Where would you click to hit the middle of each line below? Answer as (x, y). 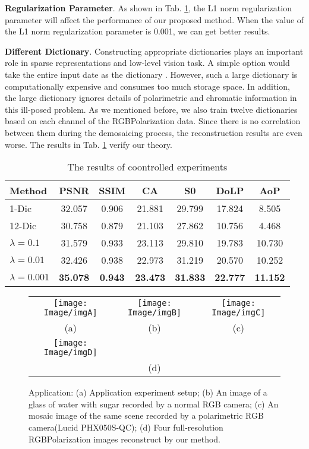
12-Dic (23, 226)
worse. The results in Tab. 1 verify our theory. (89, 144)
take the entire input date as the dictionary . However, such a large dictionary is (151, 74)
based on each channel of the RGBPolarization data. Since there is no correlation (153, 121)
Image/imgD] (70, 352)
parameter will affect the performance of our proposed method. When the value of (154, 19)
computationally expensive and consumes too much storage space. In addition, (147, 86)
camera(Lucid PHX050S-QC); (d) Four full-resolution (126, 427)
